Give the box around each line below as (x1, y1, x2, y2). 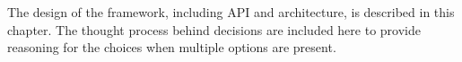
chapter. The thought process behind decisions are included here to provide (7, 20, 421, 39)
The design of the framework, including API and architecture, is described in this (7, 3, 455, 21)
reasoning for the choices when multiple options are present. (7, 38, 336, 57)
